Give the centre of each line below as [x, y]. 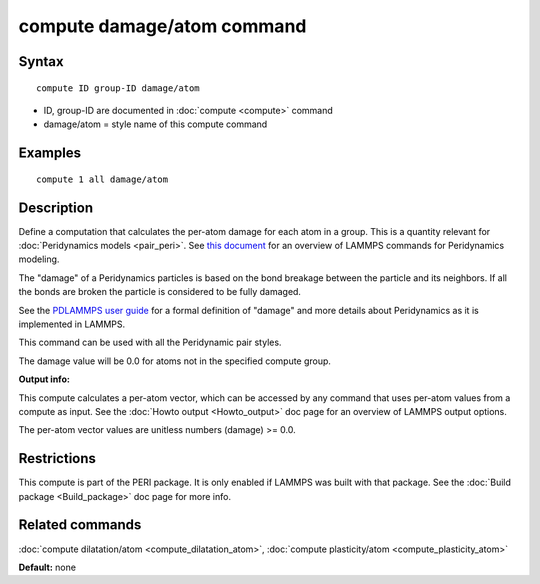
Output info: [44, 379]
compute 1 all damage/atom [102, 179]
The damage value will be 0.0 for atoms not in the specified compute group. [175, 361]
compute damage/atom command [162, 26]
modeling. [39, 259]
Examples [50, 153]
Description [56, 207]
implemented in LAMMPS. [72, 324]
